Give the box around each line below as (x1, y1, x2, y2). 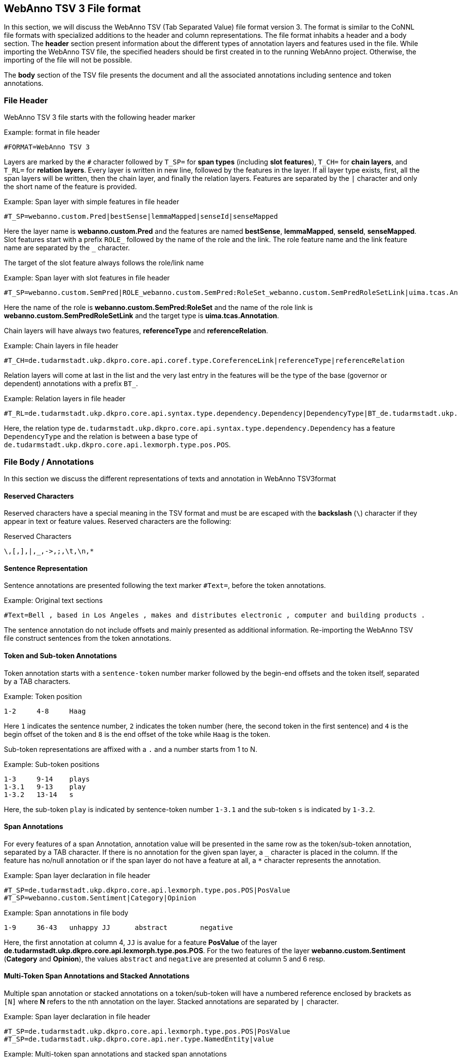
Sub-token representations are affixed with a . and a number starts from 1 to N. (4, 745, 258, 753)
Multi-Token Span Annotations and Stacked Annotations (4, 972, 190, 980)
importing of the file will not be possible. (4, 56, 132, 65)
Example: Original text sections (4, 596, 103, 605)
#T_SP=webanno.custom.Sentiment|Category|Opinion (4, 894, 196, 902)
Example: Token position (4, 692, 82, 700)
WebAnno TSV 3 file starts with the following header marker (4, 113, 196, 122)
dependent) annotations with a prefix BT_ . (4, 379, 138, 388)
